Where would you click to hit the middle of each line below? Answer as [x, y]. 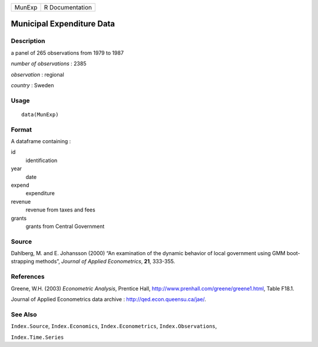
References [28, 277]
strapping [23, 262]
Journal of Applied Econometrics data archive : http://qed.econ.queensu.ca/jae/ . [108, 299]
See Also [24, 314]
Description [28, 41]
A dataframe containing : [41, 141]
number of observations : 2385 [49, 64]
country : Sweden [32, 85]
